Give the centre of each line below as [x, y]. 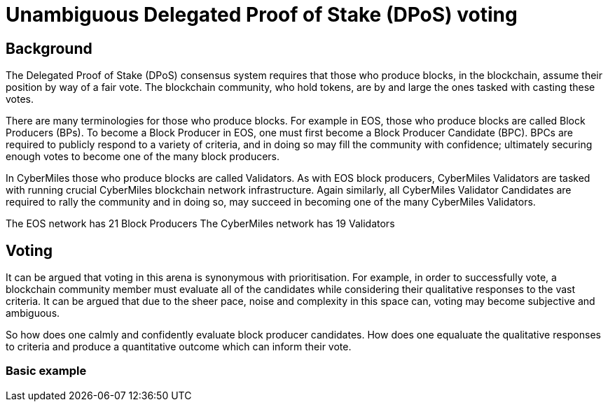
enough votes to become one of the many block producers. [143, 157]
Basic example [46, 371]
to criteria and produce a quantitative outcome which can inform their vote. [179, 347]
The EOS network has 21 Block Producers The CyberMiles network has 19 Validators [200, 224]
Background [49, 48]
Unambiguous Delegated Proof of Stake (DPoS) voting [262, 15]
